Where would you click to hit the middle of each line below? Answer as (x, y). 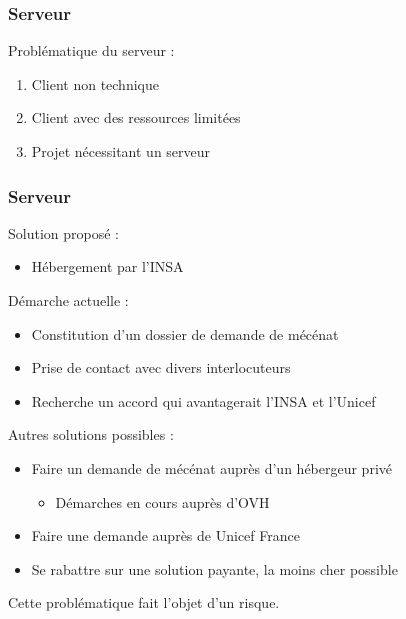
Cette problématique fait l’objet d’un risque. (144, 602)
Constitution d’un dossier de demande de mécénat (185, 333)
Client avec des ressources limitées (136, 117)
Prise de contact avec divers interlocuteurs (161, 367)
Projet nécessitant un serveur (121, 151)
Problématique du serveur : (91, 50)
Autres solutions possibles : (91, 434)
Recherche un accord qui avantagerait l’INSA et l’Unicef (203, 400)
